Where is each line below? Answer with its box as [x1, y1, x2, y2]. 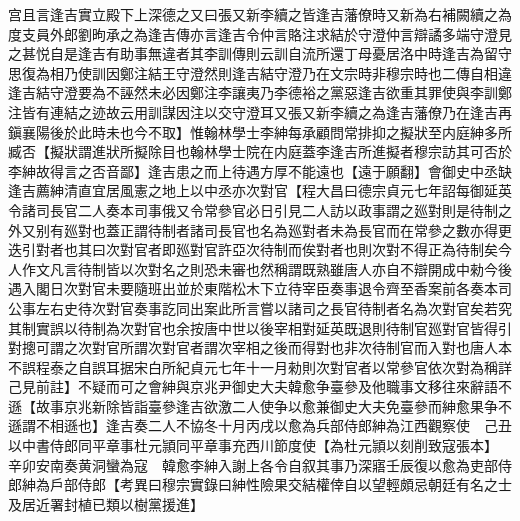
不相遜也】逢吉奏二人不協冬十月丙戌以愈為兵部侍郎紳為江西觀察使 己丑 [35, 415, 512, 436]
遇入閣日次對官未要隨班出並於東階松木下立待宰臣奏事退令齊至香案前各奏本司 [8, 278, 512, 299]
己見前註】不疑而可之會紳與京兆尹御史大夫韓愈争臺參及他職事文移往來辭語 [8, 376, 498, 397]
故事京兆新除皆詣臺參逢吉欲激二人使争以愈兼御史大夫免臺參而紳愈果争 [35, 395, 498, 416]
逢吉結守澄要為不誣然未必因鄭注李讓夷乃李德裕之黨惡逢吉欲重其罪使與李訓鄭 [8, 82, 512, 103]
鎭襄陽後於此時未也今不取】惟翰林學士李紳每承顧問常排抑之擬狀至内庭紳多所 [8, 121, 512, 142]
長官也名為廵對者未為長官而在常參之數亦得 [217, 219, 498, 240]
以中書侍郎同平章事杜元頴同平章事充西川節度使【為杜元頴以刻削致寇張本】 [8, 435, 491, 456]
